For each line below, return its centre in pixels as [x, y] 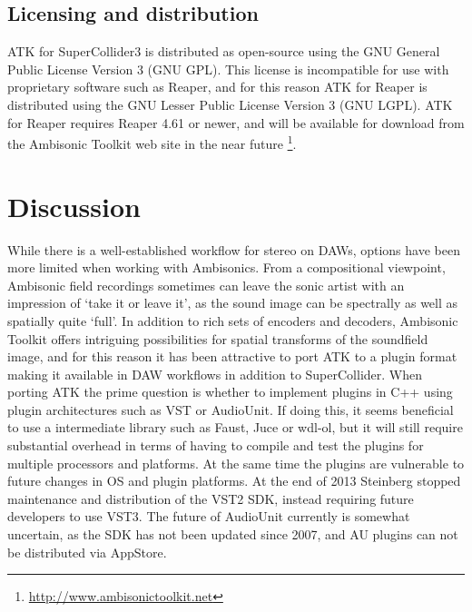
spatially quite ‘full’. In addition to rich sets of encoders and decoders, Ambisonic [233, 320]
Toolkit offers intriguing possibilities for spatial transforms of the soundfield [218, 338]
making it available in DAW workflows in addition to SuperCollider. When [215, 374]
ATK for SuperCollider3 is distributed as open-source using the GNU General [224, 51]
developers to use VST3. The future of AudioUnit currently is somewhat [209, 516]
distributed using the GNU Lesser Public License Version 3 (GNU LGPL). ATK [230, 104]
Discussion [74, 206]
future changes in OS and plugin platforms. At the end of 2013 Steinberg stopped [234, 481]
